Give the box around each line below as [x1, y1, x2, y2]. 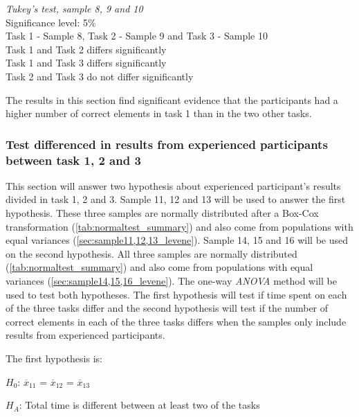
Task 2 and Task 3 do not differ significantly [6, 69, 194, 83]
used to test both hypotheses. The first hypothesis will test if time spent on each [6, 287, 347, 301]
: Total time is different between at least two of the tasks [19, 398, 260, 412]
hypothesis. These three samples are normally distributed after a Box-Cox [6, 206, 319, 220]
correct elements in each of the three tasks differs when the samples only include [6, 314, 347, 328]
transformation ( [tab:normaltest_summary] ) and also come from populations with [6, 219, 353, 233]
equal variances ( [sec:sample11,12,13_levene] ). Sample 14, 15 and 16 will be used [6, 233, 349, 247]
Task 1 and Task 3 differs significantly [6, 55, 167, 70]
